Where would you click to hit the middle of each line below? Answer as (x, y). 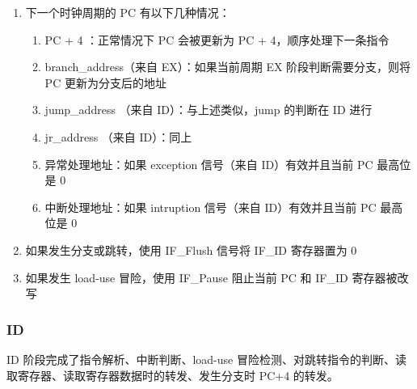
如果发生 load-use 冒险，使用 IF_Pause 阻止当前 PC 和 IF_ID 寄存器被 (211, 277)
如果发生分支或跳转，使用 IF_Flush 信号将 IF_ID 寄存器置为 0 (191, 249)
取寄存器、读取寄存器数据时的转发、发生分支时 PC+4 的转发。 (173, 375)
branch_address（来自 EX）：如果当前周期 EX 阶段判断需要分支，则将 (228, 67)
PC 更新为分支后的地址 (105, 82)
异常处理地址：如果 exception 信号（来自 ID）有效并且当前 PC (209, 164)
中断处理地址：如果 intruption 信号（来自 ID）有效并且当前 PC (211, 207)
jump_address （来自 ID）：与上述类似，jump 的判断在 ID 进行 (208, 110)
